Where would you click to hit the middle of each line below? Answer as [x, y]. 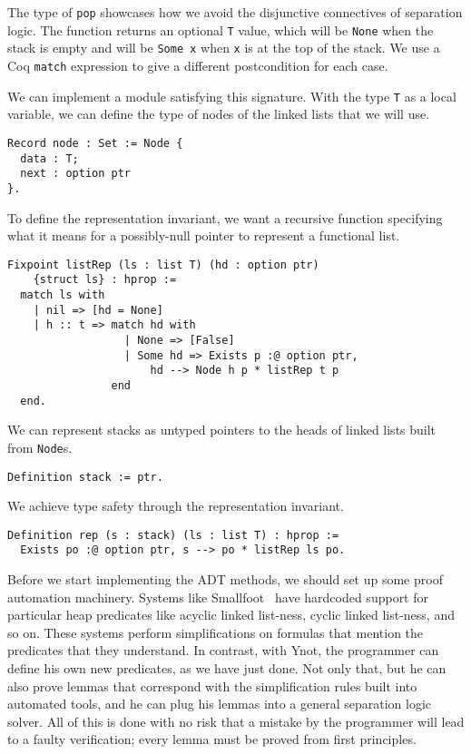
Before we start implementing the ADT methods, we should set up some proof [225, 579]
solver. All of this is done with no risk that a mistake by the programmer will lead [236, 721]
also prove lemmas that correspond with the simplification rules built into [212, 685]
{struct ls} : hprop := [105, 280]
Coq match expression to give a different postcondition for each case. [198, 65]
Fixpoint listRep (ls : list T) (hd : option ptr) [163, 264]
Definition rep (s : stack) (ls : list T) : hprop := [173, 535]
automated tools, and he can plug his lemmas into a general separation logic [220, 704]
